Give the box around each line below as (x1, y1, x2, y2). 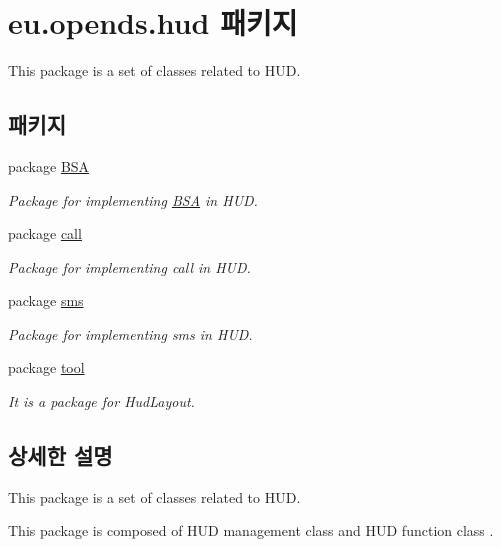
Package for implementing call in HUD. (8, 256, 251, 277)
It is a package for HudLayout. (8, 391, 195, 412)
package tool (8, 357, 85, 378)
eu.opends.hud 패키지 (8, 2, 298, 43)
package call (8, 223, 82, 244)
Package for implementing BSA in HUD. (8, 189, 258, 210)
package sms (8, 290, 84, 311)
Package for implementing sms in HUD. (8, 323, 253, 344)
